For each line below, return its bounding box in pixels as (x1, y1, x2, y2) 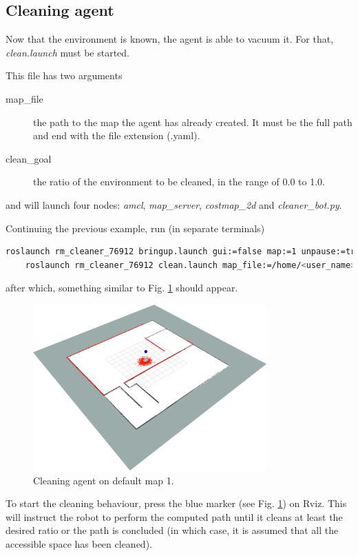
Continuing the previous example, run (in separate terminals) (6, 220, 265, 235)
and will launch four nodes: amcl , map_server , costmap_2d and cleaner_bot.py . (6, 197, 342, 212)
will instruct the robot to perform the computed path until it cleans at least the (6, 509, 343, 524)
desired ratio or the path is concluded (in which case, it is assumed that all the (6, 523, 339, 537)
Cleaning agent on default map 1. (33, 473, 174, 487)
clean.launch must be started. (6, 45, 129, 59)
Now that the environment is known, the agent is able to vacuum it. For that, (6, 32, 334, 46)
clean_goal (6, 151, 52, 165)
